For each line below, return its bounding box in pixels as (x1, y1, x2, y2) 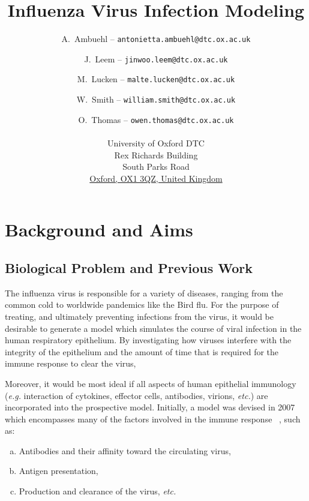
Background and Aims (5, 217, 193, 242)
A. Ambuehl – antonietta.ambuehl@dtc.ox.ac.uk (61, 32, 251, 45)
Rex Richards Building (114, 148, 198, 161)
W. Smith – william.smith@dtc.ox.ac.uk (76, 93, 236, 106)
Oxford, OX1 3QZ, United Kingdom (89, 172, 223, 184)
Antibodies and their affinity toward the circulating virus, (19, 444, 231, 457)
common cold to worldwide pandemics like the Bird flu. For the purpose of (5, 298, 279, 311)
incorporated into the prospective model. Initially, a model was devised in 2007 (5, 401, 295, 413)
